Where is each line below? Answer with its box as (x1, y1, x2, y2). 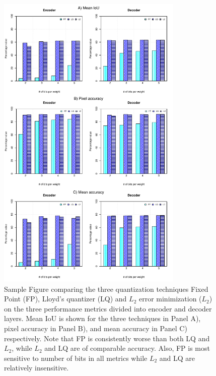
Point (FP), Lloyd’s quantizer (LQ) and (4, 293, 127, 304)
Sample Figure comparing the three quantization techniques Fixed (4, 283, 208, 294)
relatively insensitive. (4, 362, 69, 373)
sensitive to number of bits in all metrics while (4, 352, 148, 363)
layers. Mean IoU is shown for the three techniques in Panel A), (4, 313, 201, 324)
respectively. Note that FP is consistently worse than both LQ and (4, 333, 210, 343)
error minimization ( (138, 293, 202, 304)
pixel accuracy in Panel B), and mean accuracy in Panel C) (4, 323, 187, 334)
